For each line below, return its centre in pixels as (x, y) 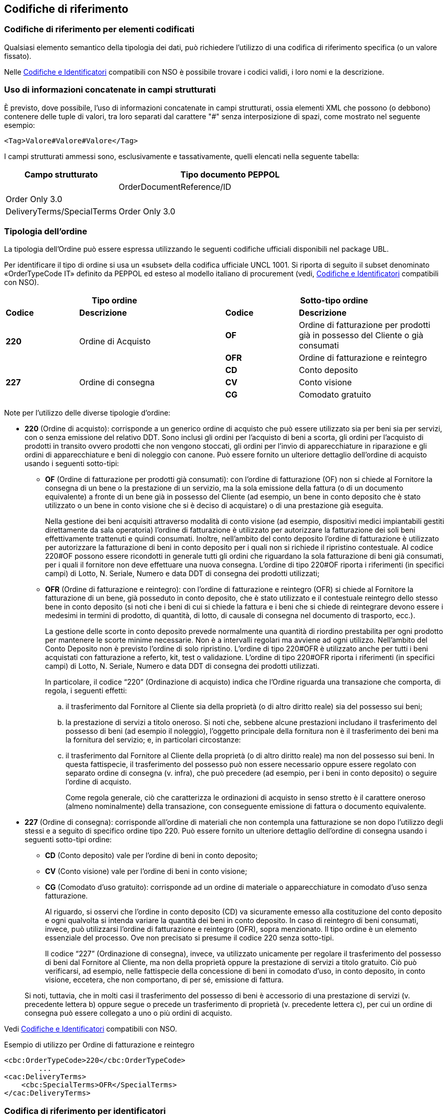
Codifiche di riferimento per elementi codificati (99, 29)
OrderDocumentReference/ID (175, 187)
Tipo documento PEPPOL (230, 174)
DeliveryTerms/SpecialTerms (61, 211)
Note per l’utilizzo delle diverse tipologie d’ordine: (87, 413)
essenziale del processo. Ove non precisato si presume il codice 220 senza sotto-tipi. (190, 938)
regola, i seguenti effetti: (86, 691)
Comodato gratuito (335, 395)
